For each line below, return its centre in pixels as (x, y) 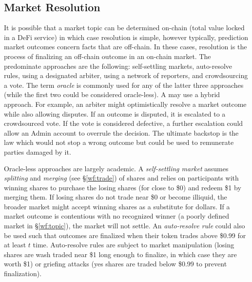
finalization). (23, 273)
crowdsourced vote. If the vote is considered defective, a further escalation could (124, 123)
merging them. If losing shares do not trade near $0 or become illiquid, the (116, 197)
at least (15, 245)
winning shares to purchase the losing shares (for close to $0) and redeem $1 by (123, 187)
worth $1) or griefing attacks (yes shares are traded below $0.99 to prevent (116, 264)
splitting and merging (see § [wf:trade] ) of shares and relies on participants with (121, 178)
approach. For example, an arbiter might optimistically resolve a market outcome (125, 104)
